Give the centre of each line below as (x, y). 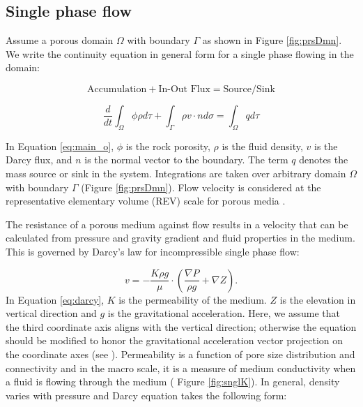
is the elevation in (318, 299)
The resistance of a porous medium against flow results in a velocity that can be (177, 224)
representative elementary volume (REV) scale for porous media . (146, 201)
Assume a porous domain (60, 40)
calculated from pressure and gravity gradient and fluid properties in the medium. (180, 238)
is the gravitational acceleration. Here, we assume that (224, 313)
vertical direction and (51, 313)
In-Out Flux (184, 89)
